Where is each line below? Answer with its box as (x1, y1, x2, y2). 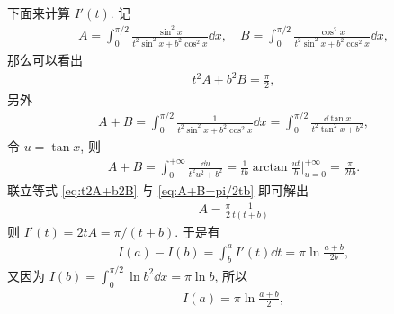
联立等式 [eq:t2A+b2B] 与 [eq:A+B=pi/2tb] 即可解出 (7, 180, 309, 199)
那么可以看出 (7, 50, 83, 68)
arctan (252, 161, 288, 175)
